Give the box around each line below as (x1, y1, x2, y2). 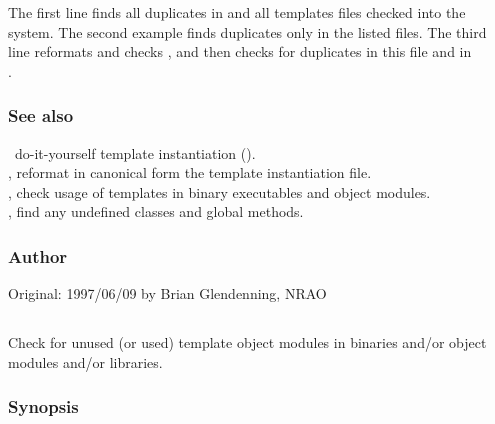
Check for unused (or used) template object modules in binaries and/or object (8, 332, 487, 353)
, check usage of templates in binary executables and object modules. (8, 181, 431, 202)
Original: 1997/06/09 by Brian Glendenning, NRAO (8, 283, 327, 304)
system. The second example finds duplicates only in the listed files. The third (8, 21, 487, 42)
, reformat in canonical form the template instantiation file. (8, 162, 372, 183)
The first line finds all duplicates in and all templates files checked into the (8, 2, 466, 22)
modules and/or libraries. (8, 351, 163, 372)
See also (8, 103, 74, 128)
